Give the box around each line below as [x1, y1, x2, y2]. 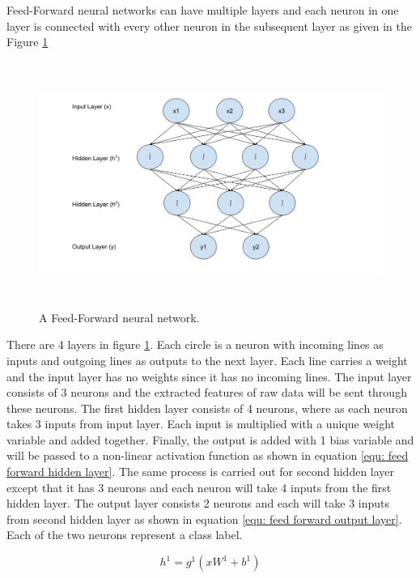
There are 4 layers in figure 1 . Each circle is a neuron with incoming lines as [6, 336, 384, 353]
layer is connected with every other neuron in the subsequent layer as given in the [6, 17, 412, 34]
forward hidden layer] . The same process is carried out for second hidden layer [6, 463, 395, 480]
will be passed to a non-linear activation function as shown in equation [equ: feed [6, 447, 409, 464]
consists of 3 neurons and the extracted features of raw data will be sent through [6, 384, 407, 401]
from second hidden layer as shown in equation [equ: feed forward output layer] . [6, 510, 402, 527]
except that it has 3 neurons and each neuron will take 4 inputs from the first [6, 478, 392, 495]
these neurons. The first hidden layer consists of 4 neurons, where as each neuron [6, 399, 408, 416]
